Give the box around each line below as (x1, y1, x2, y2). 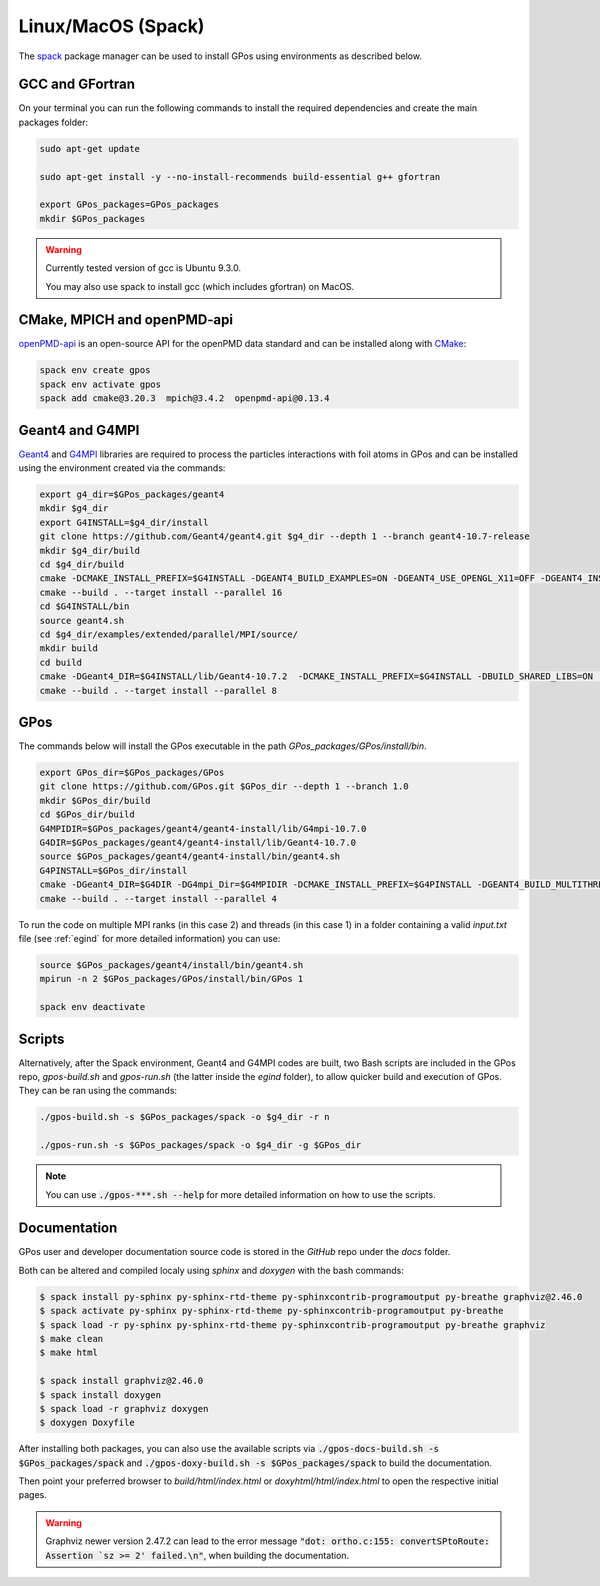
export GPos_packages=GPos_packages (39, 199, 220, 210)
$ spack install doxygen (39, 1389, 162, 1400)
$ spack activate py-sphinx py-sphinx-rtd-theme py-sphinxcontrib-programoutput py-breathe (39, 1305, 504, 1317)
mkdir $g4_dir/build (39, 545, 140, 556)
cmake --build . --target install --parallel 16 (39, 586, 283, 598)
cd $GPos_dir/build (39, 809, 135, 820)
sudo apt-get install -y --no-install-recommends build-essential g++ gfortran (39, 171, 441, 182)
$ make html (39, 1347, 99, 1359)
